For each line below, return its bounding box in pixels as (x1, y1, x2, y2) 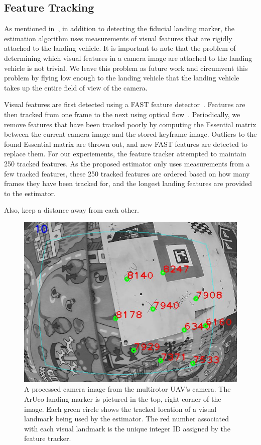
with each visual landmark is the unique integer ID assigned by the (24, 423, 230, 433)
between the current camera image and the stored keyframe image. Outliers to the (4, 129, 257, 139)
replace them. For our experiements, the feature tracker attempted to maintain (4, 148, 246, 159)
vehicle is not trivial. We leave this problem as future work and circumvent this (4, 62, 248, 73)
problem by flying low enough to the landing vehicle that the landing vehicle (4, 72, 239, 83)
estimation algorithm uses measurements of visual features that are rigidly (4, 33, 232, 43)
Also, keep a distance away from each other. (4, 205, 139, 215)
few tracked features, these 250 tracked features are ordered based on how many (4, 168, 250, 179)
